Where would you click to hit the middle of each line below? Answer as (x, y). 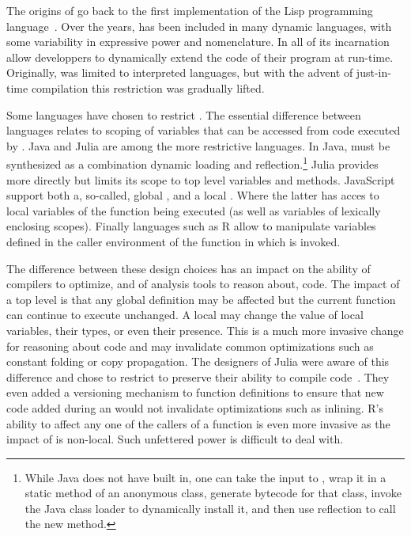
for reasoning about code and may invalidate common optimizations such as (190, 346)
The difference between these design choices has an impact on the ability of (189, 268)
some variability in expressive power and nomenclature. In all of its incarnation (198, 42)
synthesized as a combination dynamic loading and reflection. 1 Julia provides (192, 163)
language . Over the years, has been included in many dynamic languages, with (199, 26)
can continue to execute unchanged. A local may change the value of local (185, 315)
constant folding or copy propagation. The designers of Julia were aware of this (198, 361)
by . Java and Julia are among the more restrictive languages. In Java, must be (198, 145)
